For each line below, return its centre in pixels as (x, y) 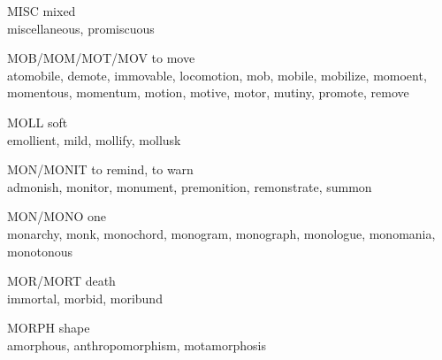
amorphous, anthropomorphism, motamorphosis (137, 345)
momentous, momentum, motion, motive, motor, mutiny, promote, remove (208, 92)
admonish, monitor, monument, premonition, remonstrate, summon (190, 186)
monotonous (40, 251)
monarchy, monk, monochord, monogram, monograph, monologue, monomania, (221, 233)
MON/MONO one (57, 216)
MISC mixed (42, 11)
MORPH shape (49, 328)
